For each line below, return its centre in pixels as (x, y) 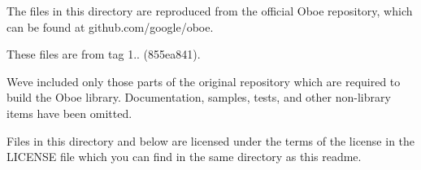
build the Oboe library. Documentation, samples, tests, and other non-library (199, 97)
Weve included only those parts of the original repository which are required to (204, 81)
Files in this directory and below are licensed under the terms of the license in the (211, 140)
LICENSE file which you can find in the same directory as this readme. (184, 157)
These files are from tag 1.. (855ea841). (104, 54)
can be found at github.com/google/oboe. (110, 26)
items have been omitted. (69, 113)
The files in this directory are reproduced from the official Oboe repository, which (210, 11)
